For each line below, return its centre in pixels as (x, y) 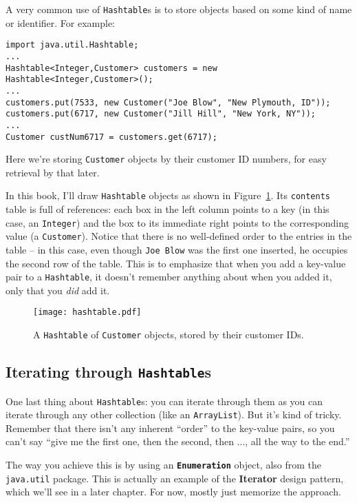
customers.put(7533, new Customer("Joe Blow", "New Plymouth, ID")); (168, 102)
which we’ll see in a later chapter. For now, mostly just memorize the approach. (173, 492)
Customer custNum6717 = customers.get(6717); (111, 137)
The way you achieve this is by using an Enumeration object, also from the (164, 465)
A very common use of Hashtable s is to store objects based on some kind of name (179, 9)
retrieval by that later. (53, 172)
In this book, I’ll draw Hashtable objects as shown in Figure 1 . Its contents (168, 195)
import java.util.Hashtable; (72, 45)
